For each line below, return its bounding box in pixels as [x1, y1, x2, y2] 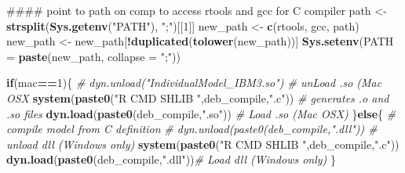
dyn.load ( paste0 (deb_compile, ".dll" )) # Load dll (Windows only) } [6, 151, 337, 168]
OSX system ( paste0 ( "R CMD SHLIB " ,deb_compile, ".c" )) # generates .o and [6, 89, 389, 106]
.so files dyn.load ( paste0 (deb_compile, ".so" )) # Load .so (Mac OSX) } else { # [6, 105, 396, 121]
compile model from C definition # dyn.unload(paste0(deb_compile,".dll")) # [6, 121, 378, 137]
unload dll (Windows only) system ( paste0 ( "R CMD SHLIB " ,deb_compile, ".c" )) [6, 135, 400, 152]
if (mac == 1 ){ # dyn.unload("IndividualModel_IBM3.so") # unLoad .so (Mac [6, 74, 382, 91]
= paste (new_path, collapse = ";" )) [6, 48, 181, 64]
